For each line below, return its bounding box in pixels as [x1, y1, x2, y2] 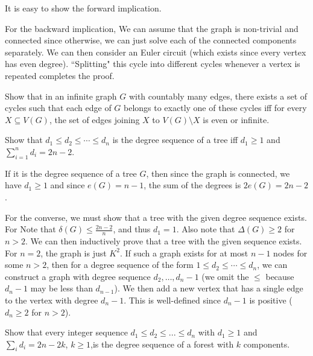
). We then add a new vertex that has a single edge [114, 282, 303, 294]
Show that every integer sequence [5, 326, 128, 339]
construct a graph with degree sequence [5, 270, 151, 282]
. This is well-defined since [124, 293, 221, 306]
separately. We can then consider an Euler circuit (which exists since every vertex [5, 45, 306, 58]
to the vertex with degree [5, 293, 98, 306]
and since [50, 179, 85, 191]
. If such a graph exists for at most [119, 246, 248, 259]
